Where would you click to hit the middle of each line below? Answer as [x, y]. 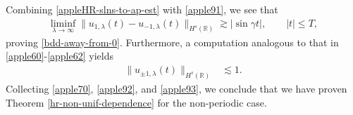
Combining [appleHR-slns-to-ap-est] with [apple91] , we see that [142, 9]
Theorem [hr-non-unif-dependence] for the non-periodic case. [136, 102]
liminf [63, 23]
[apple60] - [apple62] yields [60, 56]
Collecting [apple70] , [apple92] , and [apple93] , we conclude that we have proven [176, 88]
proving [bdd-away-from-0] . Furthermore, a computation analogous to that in [172, 42]
